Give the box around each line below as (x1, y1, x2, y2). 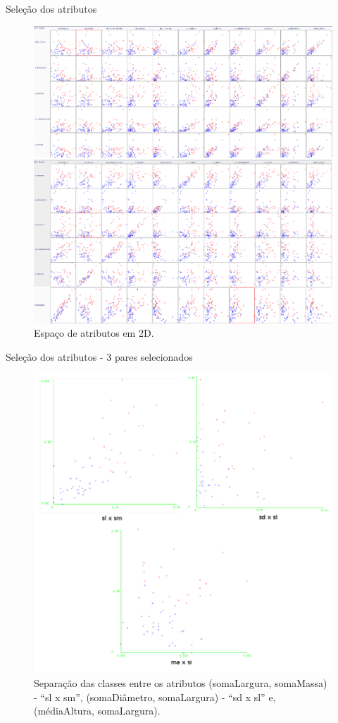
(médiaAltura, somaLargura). (34, 703, 161, 718)
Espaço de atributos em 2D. (34, 325, 154, 340)
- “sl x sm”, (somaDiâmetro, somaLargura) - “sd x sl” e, (34, 689, 276, 704)
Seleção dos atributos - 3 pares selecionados (6, 349, 193, 364)
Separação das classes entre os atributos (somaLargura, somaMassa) (34, 675, 327, 690)
